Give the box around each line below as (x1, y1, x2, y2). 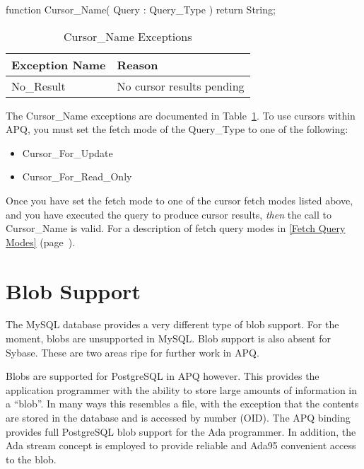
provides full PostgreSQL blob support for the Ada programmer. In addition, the (6, 424, 356, 439)
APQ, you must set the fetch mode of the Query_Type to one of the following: (6, 122, 348, 137)
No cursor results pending (117, 77, 245, 94)
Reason (117, 56, 158, 73)
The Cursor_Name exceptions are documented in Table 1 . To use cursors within (6, 108, 356, 122)
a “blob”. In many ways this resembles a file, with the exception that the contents (6, 396, 359, 411)
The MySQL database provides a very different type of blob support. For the (6, 317, 339, 332)
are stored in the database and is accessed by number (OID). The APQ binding (6, 410, 351, 425)
